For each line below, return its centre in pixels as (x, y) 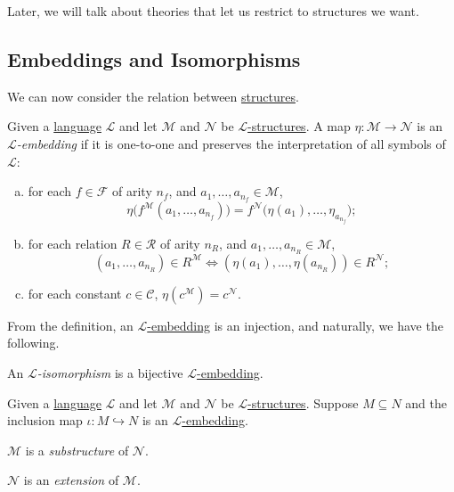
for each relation (73, 243)
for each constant (75, 293)
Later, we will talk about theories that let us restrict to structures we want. (213, 11)
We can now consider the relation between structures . (153, 96)
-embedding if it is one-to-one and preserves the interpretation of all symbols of (231, 143)
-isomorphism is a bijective (110, 373)
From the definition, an (70, 325)
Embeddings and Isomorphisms (154, 58)
